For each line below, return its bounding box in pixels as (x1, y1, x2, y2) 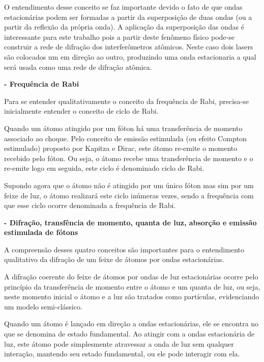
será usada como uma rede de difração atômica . (4, 61, 152, 72)
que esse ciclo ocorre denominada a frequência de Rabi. (4, 200, 176, 211)
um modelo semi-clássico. (4, 301, 82, 312)
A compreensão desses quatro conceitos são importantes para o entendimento (4, 244, 244, 254)
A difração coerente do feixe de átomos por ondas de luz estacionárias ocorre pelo (4, 271, 258, 282)
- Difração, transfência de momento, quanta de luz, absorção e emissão (4, 217, 257, 227)
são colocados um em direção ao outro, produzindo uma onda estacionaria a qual (4, 51, 256, 62)
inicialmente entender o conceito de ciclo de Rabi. (4, 106, 159, 116)
